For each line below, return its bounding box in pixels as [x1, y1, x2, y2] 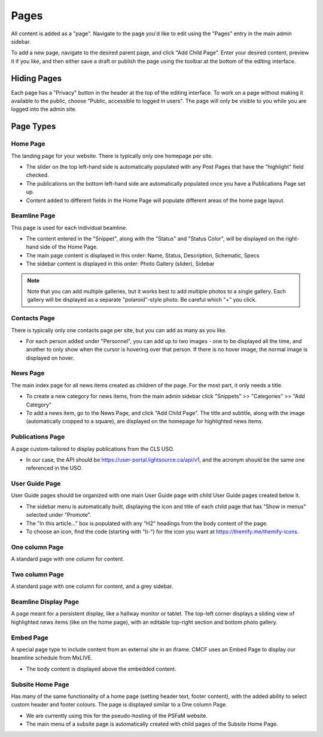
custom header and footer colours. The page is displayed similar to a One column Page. [11, 701, 227, 708]
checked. [26, 171, 49, 179]
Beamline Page [11, 211, 56, 220]
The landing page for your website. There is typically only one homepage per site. [11, 152, 214, 159]
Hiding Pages [11, 73, 62, 83]
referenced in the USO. [26, 465, 83, 472]
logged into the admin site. [11, 105, 77, 113]
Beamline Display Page [11, 598, 79, 606]
